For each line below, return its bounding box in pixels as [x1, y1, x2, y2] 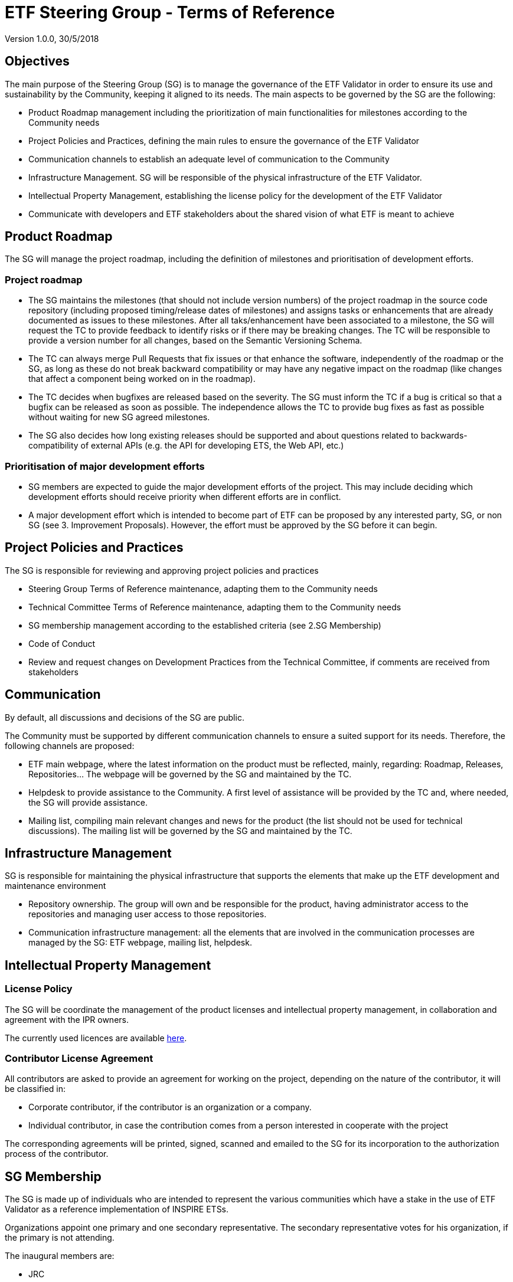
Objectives [5, 54, 70, 69]
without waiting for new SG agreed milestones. [28, 412, 210, 423]
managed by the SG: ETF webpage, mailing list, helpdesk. [28, 937, 252, 948]
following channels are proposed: [5, 740, 135, 751]
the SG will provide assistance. [28, 797, 148, 807]
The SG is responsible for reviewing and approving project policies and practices [5, 565, 319, 575]
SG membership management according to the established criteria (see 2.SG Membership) [28, 620, 381, 630]
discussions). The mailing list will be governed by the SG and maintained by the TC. [28, 825, 352, 836]
